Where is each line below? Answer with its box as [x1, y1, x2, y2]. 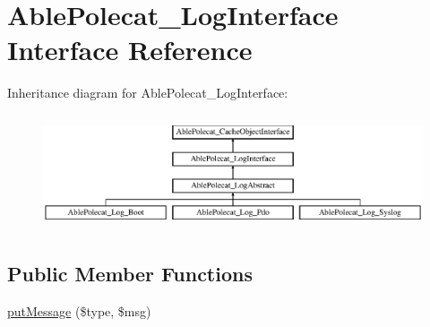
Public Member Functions [7, 259, 253, 287]
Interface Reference [7, 31, 253, 68]
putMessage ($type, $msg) [7, 301, 151, 320]
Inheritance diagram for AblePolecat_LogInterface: [7, 83, 288, 102]
